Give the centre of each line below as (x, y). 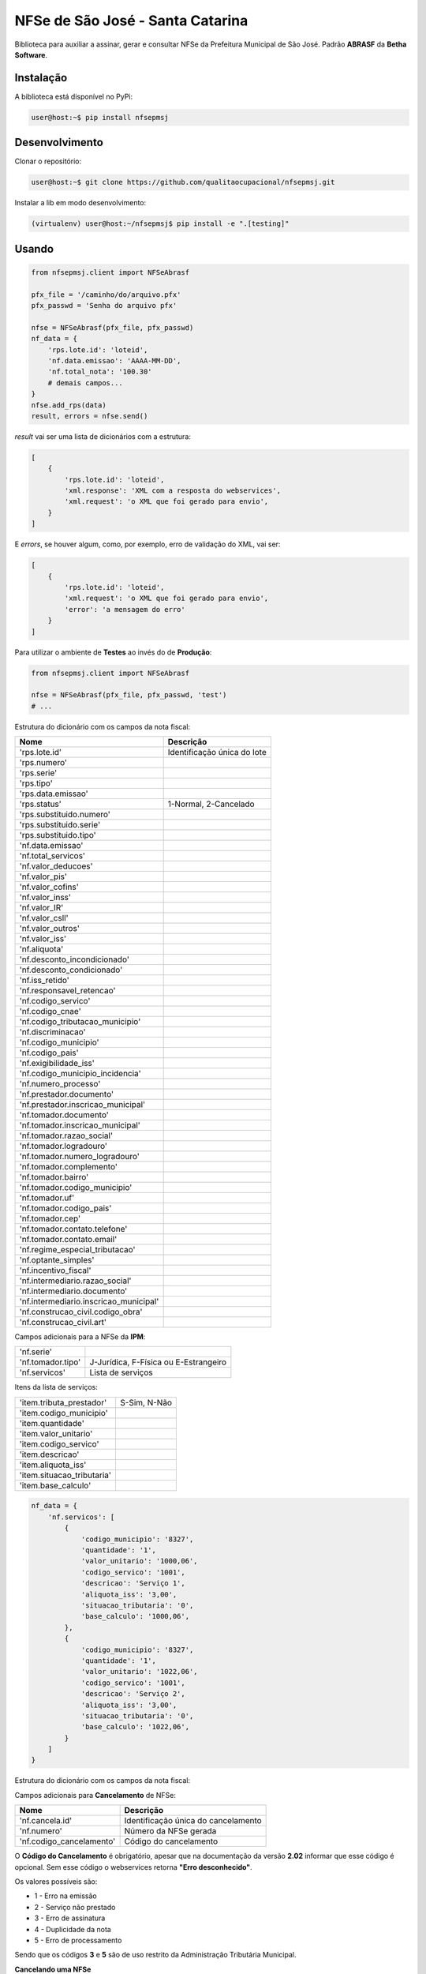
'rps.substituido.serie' (60, 825)
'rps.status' (41, 804)
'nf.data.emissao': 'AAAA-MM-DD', (114, 360)
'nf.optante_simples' (57, 1260)
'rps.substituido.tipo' (58, 835)
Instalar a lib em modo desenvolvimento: (80, 203)
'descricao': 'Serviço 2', (133, 1694)
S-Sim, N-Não (146, 1402)
